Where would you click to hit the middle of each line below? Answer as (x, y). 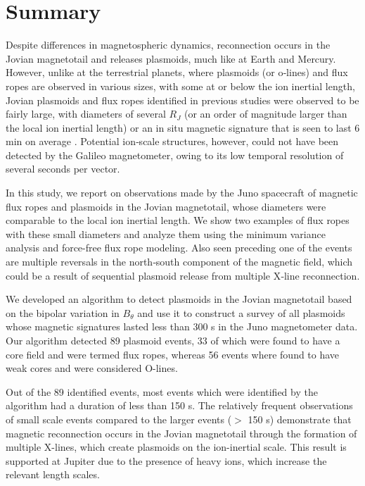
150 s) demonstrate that (300, 419)
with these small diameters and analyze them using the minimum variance (166, 233)
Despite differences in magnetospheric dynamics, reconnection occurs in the (168, 45)
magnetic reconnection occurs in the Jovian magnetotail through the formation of (181, 433)
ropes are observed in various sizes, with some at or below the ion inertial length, (180, 86)
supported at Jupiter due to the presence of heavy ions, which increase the (166, 460)
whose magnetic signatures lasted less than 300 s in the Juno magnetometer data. (182, 326)
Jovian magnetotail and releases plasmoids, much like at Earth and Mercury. (171, 58)
